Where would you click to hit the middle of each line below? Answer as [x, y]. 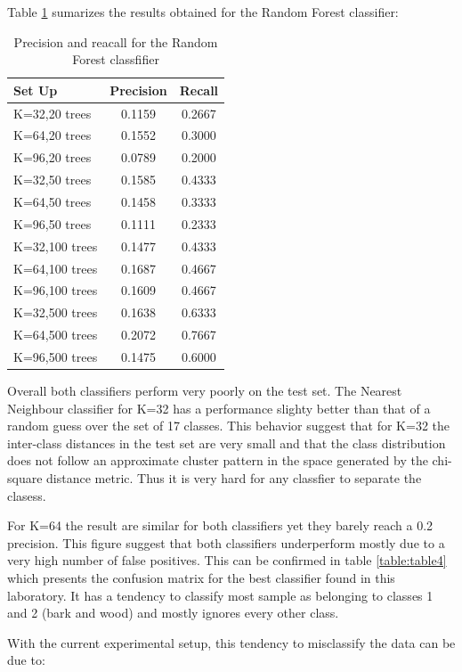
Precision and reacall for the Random [116, 41]
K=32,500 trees [56, 312]
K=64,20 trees [53, 135]
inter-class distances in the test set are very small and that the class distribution [227, 443]
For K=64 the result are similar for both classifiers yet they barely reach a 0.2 [220, 525]
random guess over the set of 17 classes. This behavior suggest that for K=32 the [229, 426]
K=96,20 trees [53, 157]
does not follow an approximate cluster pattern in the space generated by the [218, 460]
